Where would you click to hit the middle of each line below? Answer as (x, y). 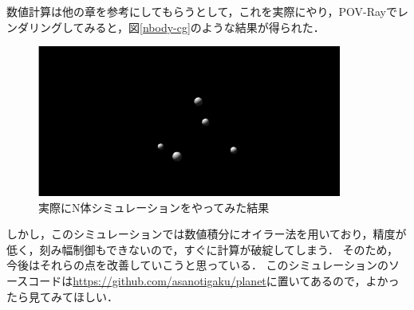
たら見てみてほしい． (62, 296)
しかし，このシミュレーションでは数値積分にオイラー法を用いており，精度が (207, 234)
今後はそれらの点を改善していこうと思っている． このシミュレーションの (197, 265)
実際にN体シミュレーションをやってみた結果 (154, 207)
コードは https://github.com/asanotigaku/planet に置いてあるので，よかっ (214, 280)
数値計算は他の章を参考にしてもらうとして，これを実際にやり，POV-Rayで (202, 11)
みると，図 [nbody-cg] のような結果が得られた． (204, 27)
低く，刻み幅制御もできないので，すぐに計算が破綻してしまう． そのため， (202, 249)
